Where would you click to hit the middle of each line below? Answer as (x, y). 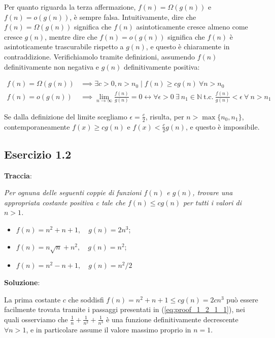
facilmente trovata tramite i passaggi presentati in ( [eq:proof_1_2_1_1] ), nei (125, 309)
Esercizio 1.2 (38, 154)
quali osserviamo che (36, 319)
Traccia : (18, 175)
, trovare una (213, 192)
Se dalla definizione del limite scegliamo (66, 116)
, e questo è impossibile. (222, 126)
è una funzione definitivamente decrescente (172, 319)
